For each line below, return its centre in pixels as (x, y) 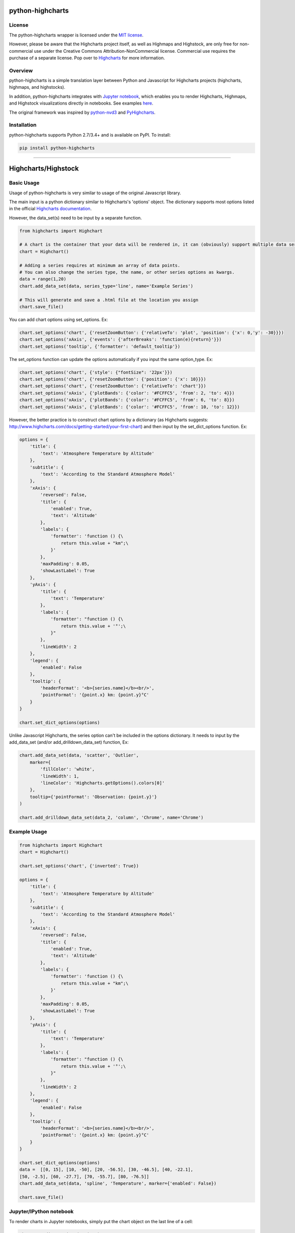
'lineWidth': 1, (60, 776)
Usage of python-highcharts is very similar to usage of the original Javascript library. (95, 193)
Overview (21, 71)
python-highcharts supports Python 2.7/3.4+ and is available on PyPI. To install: (90, 135)
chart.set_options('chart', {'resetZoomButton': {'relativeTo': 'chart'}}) (113, 386)
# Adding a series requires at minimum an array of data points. (100, 265)
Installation (23, 125)
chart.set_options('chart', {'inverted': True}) (79, 866)
